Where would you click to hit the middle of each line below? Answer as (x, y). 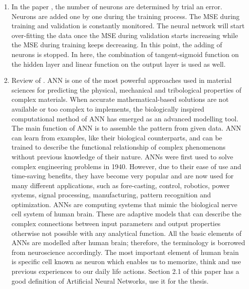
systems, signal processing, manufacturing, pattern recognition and (111, 195)
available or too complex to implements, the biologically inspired (108, 108)
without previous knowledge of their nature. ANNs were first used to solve (122, 156)
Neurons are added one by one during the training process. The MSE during (125, 16)
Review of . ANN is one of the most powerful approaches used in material (122, 80)
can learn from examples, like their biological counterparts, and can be (117, 137)
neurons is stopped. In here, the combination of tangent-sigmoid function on (125, 54)
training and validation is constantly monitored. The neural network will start (128, 26)
